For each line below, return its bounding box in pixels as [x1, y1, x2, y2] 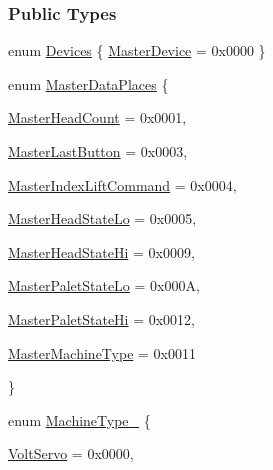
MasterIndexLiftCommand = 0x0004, [8, 174, 237, 195]
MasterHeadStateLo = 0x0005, [8, 208, 197, 229]
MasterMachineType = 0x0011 [8, 342, 196, 363]
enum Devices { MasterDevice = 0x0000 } [8, 40, 266, 61]
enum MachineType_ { [8, 409, 151, 430]
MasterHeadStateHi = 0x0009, [8, 241, 195, 262]
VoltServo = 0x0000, [8, 443, 134, 464]
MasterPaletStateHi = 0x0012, [8, 308, 195, 329]
